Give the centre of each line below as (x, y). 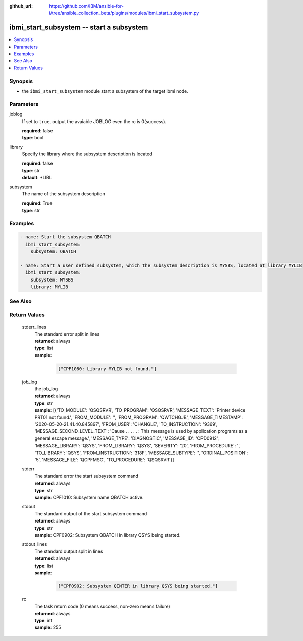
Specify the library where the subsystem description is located (87, 154)
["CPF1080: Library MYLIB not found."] (107, 369)
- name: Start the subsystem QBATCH (65, 237)
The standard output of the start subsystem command (91, 513)
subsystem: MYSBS (52, 279)
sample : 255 (48, 627)
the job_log (46, 389)
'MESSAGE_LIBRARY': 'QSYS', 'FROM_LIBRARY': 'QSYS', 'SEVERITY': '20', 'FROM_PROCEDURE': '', (138, 446)
